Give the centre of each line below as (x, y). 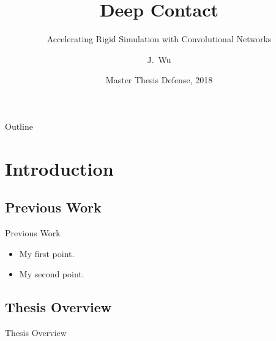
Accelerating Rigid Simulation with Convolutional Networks (159, 39)
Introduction (59, 168)
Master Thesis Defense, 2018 (159, 80)
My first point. (47, 253)
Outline (19, 126)
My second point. (52, 274)
